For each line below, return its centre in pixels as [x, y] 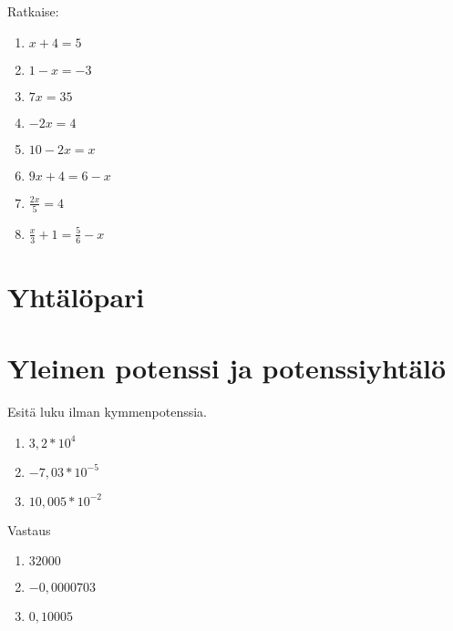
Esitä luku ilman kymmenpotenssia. [108, 412]
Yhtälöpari [76, 296]
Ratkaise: [33, 11]
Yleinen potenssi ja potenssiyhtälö [227, 368]
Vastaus [29, 529]
